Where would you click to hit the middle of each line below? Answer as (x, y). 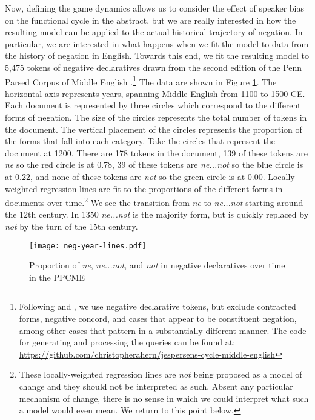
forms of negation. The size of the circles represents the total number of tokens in (156, 117)
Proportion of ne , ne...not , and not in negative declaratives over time (157, 265)
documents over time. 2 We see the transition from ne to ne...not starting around (154, 202)
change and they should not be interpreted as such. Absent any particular (156, 386)
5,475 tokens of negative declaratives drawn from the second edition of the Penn (154, 67)
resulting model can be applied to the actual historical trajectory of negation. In (154, 32)
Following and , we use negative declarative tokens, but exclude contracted (157, 306)
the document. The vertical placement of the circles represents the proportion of (154, 129)
